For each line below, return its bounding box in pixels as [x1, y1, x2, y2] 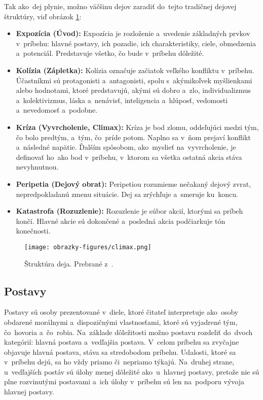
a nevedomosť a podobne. [16, 105, 98, 115]
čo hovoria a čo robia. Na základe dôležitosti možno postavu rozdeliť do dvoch [4, 326, 253, 337]
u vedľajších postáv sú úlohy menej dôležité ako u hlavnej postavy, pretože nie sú [4, 366, 259, 377]
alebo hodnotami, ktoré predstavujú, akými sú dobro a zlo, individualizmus [16, 85, 251, 95]
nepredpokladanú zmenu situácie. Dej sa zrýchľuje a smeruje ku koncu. [16, 188, 238, 199]
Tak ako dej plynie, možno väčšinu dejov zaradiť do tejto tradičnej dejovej [4, 1, 237, 11]
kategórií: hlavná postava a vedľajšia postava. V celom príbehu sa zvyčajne [4, 337, 239, 347]
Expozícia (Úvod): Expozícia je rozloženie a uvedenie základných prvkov [16, 28, 250, 39]
